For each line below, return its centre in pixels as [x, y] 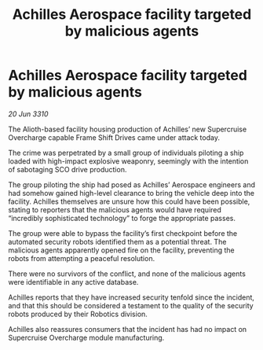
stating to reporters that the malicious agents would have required [115, 209]
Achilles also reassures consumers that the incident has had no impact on [128, 329]
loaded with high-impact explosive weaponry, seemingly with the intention [128, 161]
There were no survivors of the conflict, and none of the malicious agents [127, 274]
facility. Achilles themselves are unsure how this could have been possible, [129, 201]
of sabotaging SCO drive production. [68, 169]
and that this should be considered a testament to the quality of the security [131, 305]
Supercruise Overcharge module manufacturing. [86, 337]
